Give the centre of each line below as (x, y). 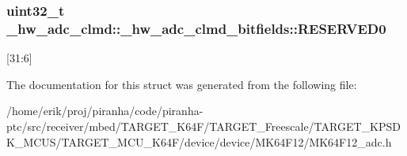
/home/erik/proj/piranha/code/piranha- (105, 111)
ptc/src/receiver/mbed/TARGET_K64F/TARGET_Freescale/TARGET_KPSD (203, 126)
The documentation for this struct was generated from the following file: (182, 84)
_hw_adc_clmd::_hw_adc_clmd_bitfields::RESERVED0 (196, 28)
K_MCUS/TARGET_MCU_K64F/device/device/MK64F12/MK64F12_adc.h (199, 141)
